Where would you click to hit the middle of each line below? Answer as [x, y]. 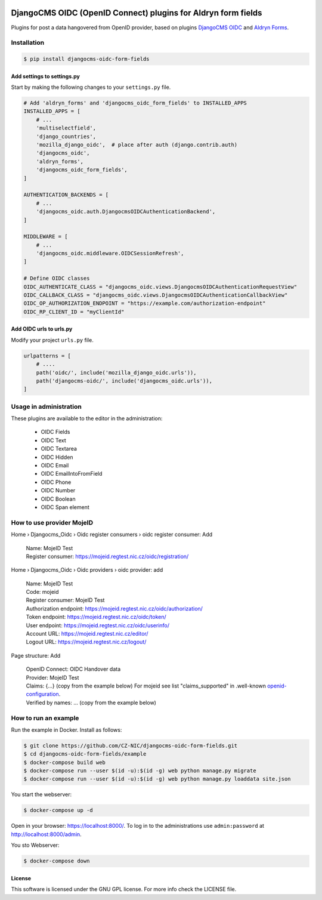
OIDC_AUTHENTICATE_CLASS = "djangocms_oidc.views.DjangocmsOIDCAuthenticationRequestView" [160, 287]
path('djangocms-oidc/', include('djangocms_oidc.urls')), [124, 381]
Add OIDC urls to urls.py [42, 329]
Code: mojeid [42, 592]
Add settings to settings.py [45, 76]
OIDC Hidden [57, 457]
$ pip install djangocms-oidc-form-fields [86, 59]
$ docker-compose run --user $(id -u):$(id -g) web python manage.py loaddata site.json [157, 779]
